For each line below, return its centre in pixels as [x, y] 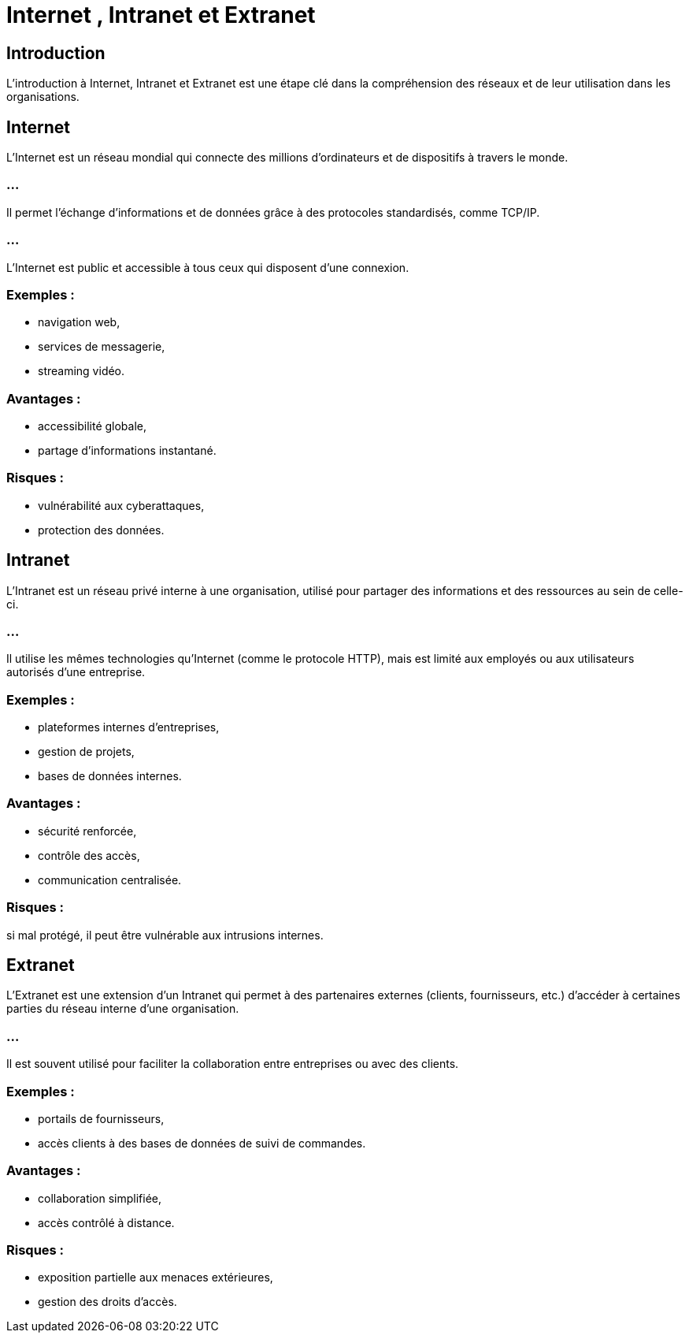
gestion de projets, [86, 752]
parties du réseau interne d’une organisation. [123, 1009]
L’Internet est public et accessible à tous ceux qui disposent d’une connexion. [208, 267]
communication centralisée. [110, 880]
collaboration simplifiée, [100, 1198]
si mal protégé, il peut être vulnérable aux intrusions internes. [165, 935]
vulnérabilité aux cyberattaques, [121, 505]
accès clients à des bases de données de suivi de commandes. [202, 1143]
